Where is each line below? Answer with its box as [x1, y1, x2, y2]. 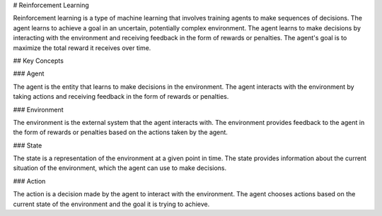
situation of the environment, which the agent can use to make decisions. [13, 164, 227, 172]
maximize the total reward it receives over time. [13, 43, 151, 52]
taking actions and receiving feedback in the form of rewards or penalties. [13, 92, 229, 101]
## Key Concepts [13, 56, 64, 65]
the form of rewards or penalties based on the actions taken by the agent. [13, 128, 228, 137]
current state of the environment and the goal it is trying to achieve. [13, 200, 210, 208]
